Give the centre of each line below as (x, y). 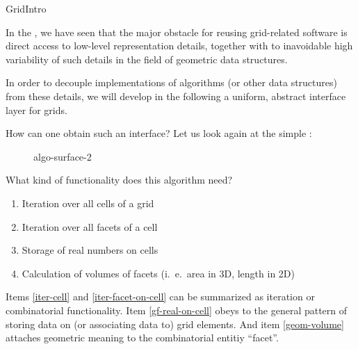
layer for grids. (36, 109)
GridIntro (26, 8)
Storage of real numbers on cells (90, 250)
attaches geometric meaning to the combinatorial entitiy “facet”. (142, 338)
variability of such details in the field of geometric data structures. (147, 59)
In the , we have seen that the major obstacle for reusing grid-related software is (177, 32)
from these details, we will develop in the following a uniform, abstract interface (176, 96)
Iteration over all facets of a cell (90, 226)
